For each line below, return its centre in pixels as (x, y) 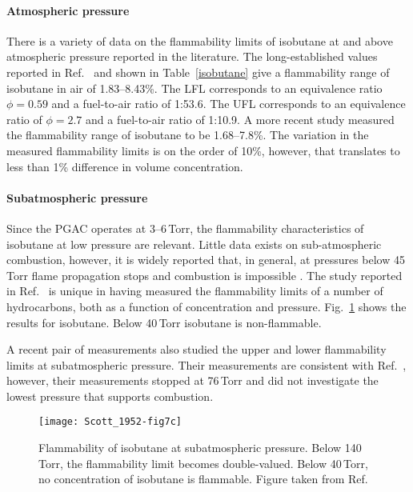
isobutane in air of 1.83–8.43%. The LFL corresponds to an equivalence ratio (194, 88)
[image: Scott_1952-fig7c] (110, 422)
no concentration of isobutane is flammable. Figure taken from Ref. (203, 479)
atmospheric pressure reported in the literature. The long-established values (192, 56)
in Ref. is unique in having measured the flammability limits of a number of (195, 291)
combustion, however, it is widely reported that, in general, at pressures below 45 (206, 260)
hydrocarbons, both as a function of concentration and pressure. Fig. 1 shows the (206, 306)
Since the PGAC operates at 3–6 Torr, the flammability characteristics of (185, 228)
